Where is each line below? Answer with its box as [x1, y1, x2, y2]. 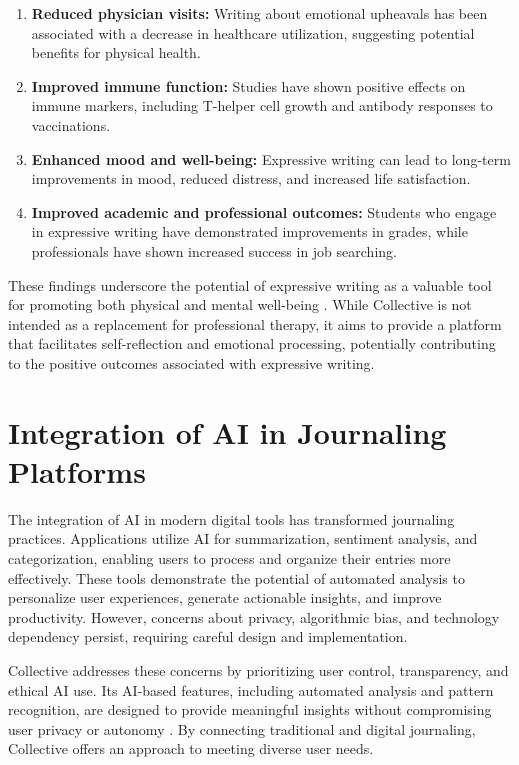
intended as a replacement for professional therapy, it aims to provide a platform [8, 313, 502, 334]
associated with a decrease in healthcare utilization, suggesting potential [31, 22, 475, 43]
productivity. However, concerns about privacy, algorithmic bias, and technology [8, 606, 500, 627]
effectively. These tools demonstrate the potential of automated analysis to [8, 567, 465, 588]
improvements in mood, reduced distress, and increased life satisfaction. [31, 168, 471, 189]
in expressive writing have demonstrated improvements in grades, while [31, 221, 468, 242]
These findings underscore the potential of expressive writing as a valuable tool [8, 274, 492, 295]
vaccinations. [31, 114, 111, 135]
